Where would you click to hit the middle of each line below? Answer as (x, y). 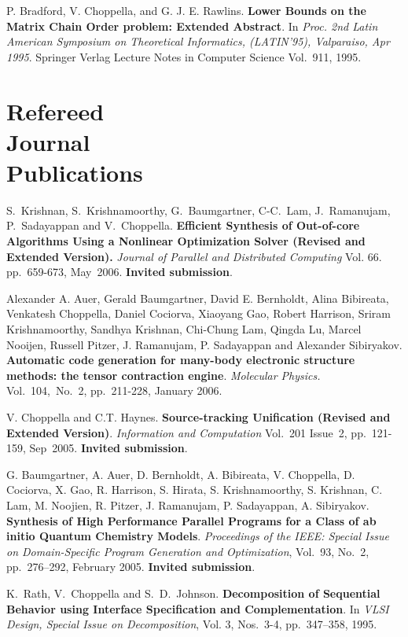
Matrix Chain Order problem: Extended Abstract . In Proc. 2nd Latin (192, 26)
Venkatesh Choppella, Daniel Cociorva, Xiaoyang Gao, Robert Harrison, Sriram (198, 313)
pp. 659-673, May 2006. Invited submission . (119, 272)
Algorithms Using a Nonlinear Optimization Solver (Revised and (186, 241)
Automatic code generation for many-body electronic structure (181, 360)
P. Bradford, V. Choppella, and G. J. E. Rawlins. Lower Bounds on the (186, 10)
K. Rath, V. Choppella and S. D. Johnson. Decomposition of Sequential (193, 593)
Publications (75, 172)
